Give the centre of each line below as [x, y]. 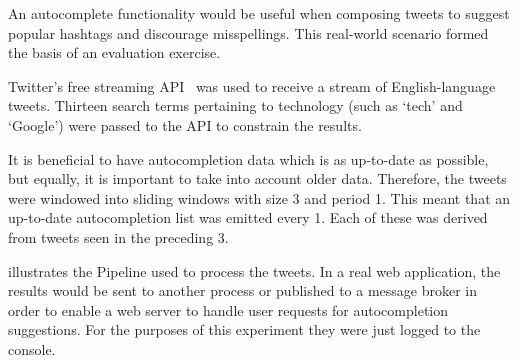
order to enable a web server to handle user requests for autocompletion [228, 309]
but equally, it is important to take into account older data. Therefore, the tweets [257, 178]
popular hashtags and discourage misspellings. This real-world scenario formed [248, 32]
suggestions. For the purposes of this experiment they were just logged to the [244, 329]
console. [32, 348]
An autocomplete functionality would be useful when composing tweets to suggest [259, 13]
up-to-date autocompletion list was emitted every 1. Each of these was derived [248, 217]
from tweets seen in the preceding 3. [118, 236]
